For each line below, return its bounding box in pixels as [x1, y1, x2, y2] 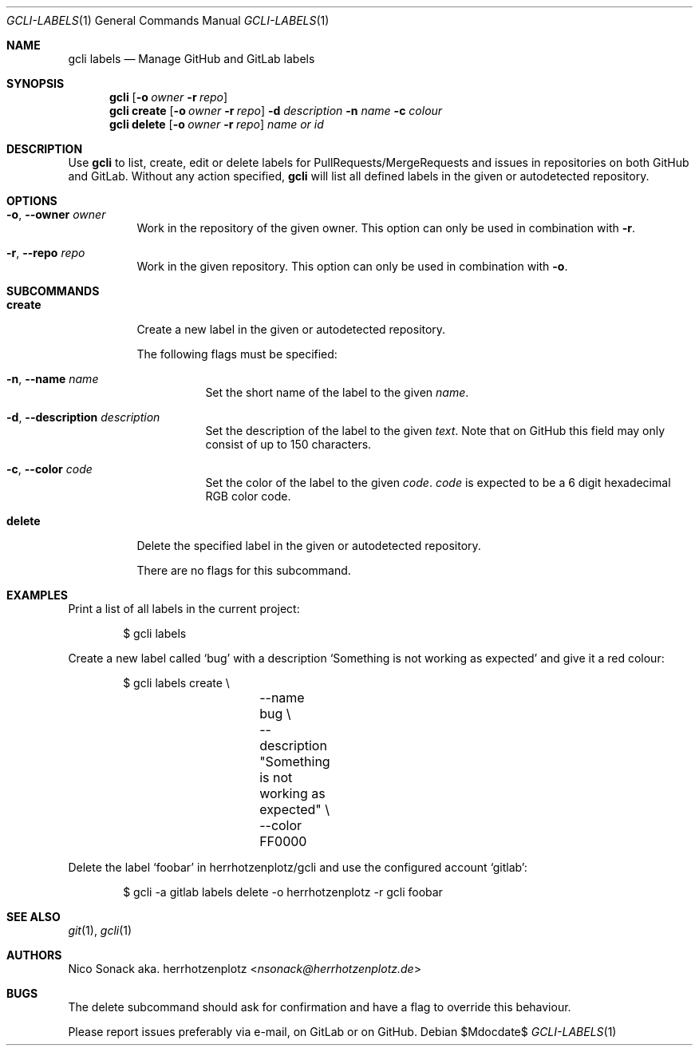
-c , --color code [6, 462, 93, 476]
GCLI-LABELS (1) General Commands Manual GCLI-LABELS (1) [6, 14, 330, 27]
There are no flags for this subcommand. [136, 564, 351, 577]
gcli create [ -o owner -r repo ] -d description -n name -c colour [109, 104, 443, 117]
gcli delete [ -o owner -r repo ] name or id [109, 117, 324, 131]
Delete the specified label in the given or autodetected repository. [136, 539, 481, 552]
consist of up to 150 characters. [205, 437, 372, 451]
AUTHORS [6, 948, 62, 962]
